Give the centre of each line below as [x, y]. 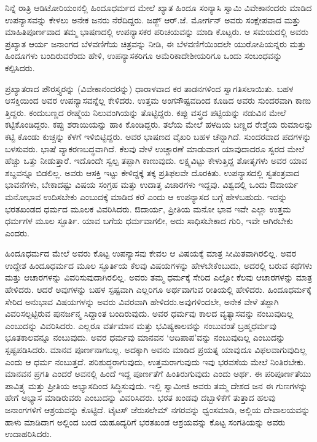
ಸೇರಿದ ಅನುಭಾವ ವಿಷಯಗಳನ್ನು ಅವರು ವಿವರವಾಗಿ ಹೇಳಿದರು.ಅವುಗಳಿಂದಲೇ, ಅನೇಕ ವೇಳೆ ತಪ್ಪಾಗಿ [142, 301]
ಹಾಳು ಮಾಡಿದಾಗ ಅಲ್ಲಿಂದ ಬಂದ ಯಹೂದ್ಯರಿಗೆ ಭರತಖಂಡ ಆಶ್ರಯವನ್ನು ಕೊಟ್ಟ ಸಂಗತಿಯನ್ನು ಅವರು [145, 421]
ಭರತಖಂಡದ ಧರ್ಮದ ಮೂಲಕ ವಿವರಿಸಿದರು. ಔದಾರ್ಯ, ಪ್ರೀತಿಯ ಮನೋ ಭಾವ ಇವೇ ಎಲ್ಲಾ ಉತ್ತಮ [148, 208]
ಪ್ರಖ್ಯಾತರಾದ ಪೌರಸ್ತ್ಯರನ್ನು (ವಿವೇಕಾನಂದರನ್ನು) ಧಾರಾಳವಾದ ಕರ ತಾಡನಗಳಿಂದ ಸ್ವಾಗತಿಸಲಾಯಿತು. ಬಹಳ [149, 88]
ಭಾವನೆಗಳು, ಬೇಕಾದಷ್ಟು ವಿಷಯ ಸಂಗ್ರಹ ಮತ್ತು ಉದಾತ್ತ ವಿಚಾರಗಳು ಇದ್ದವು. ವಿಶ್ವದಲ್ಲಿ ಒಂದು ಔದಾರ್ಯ [152, 184]
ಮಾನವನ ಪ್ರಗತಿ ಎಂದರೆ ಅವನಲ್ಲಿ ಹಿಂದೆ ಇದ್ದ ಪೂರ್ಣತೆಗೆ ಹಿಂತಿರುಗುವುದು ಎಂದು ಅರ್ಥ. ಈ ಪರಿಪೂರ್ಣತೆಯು [158, 374]
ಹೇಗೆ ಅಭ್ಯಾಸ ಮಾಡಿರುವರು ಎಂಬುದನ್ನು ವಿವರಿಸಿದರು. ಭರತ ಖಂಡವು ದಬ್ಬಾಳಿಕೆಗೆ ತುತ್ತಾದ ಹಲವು [140, 397]
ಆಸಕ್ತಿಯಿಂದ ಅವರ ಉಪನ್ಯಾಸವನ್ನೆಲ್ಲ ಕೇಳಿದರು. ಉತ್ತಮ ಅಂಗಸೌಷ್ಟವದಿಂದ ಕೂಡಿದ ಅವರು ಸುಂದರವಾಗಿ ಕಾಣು [158, 100]
